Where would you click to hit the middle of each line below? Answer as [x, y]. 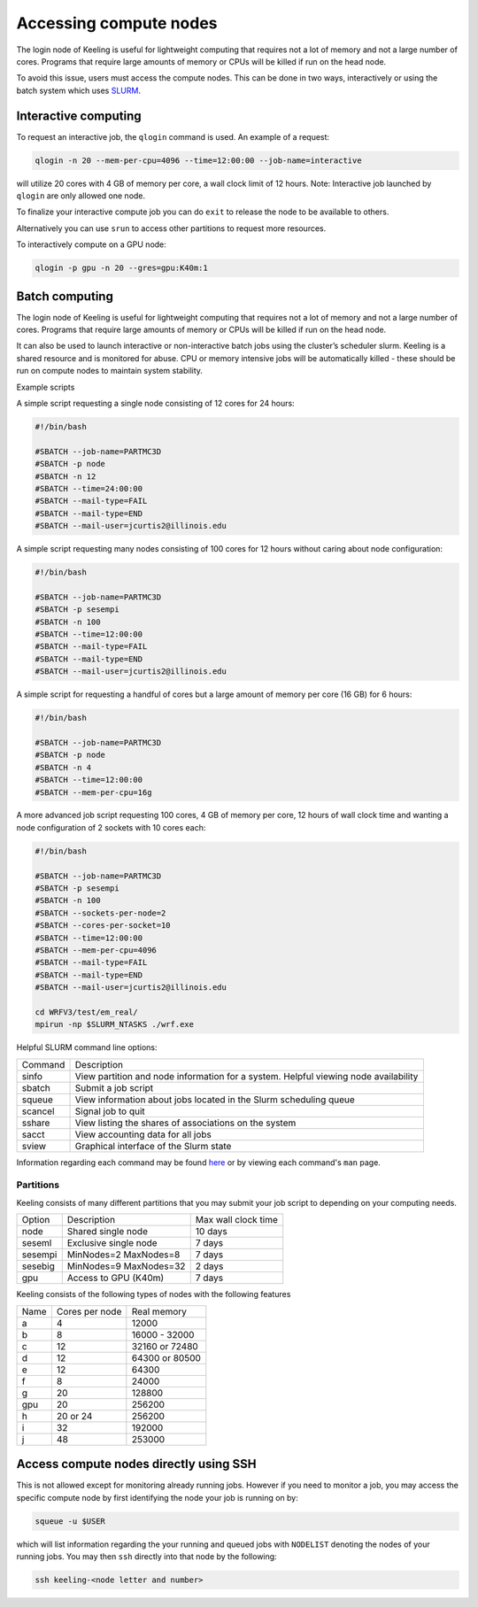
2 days [209, 1266]
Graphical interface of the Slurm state [153, 1146]
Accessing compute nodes [117, 23]
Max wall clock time [237, 1220]
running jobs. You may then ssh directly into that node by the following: [147, 1556]
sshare [36, 1123]
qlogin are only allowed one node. [81, 196]
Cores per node [89, 1311]
